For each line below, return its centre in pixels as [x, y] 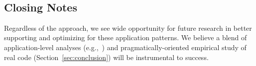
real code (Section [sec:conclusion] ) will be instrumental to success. [106, 57]
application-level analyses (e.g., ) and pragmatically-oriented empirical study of [125, 47]
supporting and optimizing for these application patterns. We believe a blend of [126, 37]
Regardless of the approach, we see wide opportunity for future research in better [128, 28]
